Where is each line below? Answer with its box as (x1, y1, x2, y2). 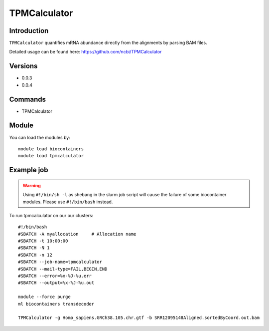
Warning (22, 182, 41, 188)
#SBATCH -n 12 (18, 252, 52, 258)
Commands (9, 95, 46, 103)
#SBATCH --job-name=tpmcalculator (18, 259, 102, 265)
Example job (9, 166, 48, 174)
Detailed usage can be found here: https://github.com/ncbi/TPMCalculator (9, 49, 162, 55)
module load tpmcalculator (18, 153, 84, 159)
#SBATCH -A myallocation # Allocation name (18, 231, 136, 237)
